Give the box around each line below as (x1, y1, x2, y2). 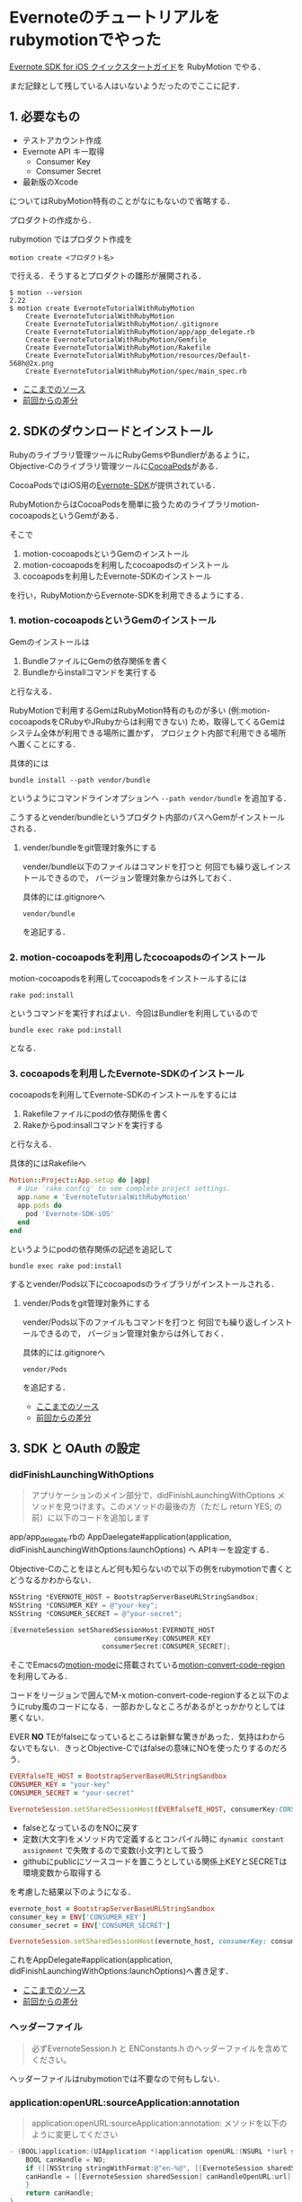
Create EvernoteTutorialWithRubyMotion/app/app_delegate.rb (25, 327, 255, 336)
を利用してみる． (9, 1671, 73, 1682)
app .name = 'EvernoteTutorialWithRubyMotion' (17, 1193, 191, 1202)
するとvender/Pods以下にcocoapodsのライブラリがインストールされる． (9, 1278, 280, 1289)
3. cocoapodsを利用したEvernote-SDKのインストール (9, 1068, 244, 1080)
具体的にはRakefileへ (9, 1158, 87, 1168)
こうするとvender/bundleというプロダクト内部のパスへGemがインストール (9, 812, 286, 822)
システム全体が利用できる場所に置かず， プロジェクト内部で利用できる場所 (9, 727, 287, 738)
